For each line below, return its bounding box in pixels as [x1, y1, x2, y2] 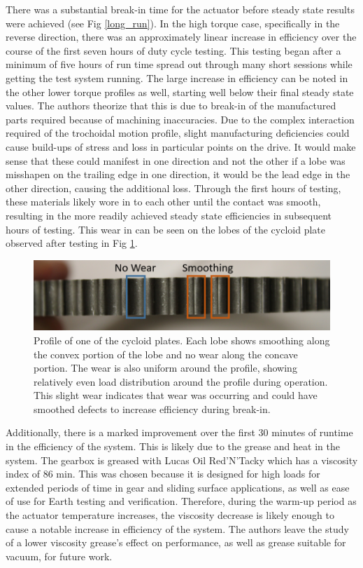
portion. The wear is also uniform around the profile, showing [34, 360, 297, 375]
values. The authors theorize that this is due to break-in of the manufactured [6, 98, 336, 113]
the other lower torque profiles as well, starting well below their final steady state [6, 84, 354, 99]
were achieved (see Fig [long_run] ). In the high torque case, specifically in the [6, 15, 340, 30]
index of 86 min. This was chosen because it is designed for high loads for [6, 466, 320, 481]
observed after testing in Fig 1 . [6, 236, 138, 250]
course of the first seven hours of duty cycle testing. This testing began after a [6, 43, 341, 58]
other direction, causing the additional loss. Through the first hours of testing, [6, 180, 341, 195]
